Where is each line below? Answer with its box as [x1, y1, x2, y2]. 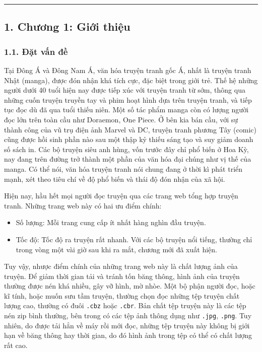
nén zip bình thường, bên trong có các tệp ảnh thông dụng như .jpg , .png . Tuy [4, 310, 252, 321]
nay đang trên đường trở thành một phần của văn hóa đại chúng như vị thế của [4, 154, 251, 164]
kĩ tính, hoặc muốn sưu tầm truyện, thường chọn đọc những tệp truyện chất [4, 290, 240, 301]
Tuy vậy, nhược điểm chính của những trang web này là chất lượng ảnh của [4, 261, 238, 271]
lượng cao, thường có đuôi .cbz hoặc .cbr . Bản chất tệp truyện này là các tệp [4, 300, 246, 311]
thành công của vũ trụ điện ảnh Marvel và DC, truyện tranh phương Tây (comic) [4, 124, 256, 134]
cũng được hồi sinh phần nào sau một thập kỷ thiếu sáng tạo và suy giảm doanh [4, 134, 253, 145]
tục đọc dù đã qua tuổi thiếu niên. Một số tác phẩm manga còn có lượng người [4, 104, 249, 115]
